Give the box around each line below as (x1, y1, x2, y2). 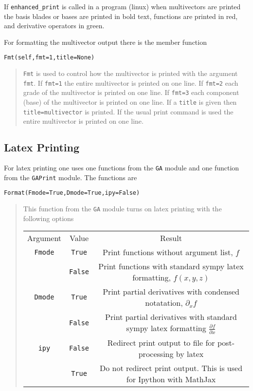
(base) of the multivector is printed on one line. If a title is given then (23, 97, 237, 107)
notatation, (145, 297, 183, 309)
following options (23, 213, 74, 223)
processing (138, 348, 174, 360)
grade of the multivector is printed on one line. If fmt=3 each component (23, 87, 239, 97)
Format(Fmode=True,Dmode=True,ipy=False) (4, 189, 140, 197)
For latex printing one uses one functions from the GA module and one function (4, 163, 239, 173)
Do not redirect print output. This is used (99, 362, 243, 374)
